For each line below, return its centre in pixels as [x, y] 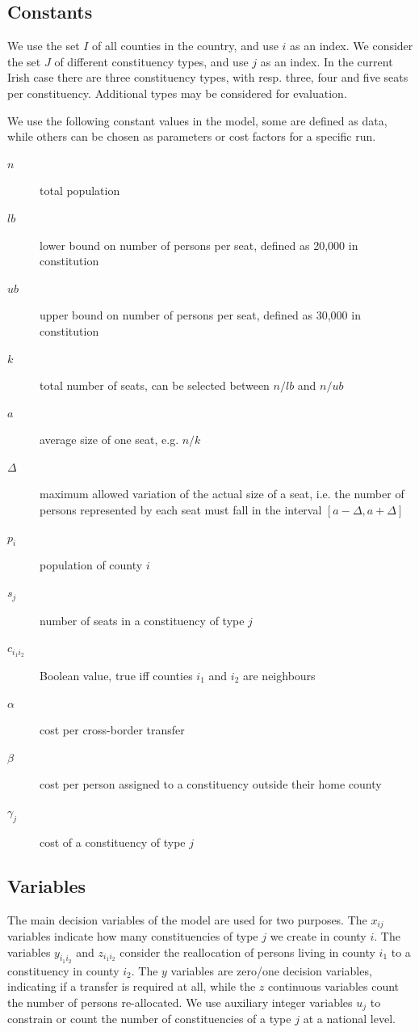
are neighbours [279, 675]
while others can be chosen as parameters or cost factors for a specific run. [192, 136]
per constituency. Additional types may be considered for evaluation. [177, 93]
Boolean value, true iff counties [116, 675]
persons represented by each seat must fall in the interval [181, 510]
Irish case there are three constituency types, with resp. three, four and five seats [208, 77]
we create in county [318, 935]
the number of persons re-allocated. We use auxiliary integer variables [180, 1002]
